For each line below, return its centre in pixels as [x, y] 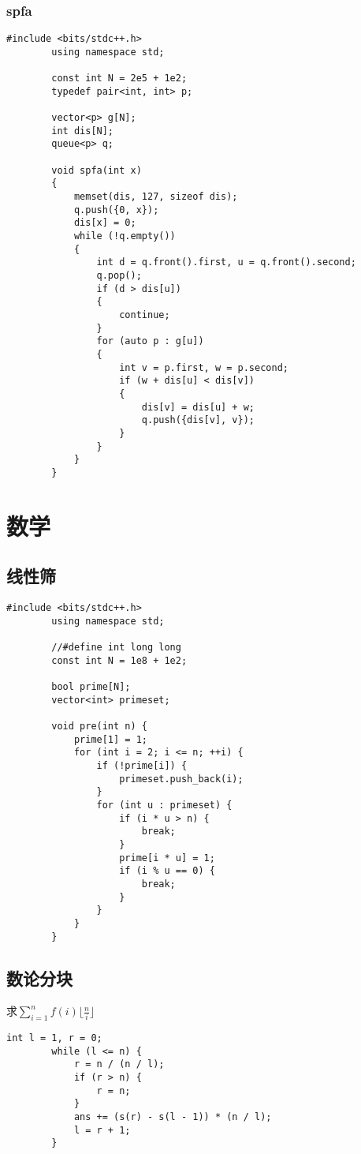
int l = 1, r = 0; [54, 1038]
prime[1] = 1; [110, 739]
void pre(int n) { [99, 727]
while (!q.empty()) [125, 236]
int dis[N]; [83, 131]
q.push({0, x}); [116, 210]
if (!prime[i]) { [142, 765]
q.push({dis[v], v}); [198, 420]
